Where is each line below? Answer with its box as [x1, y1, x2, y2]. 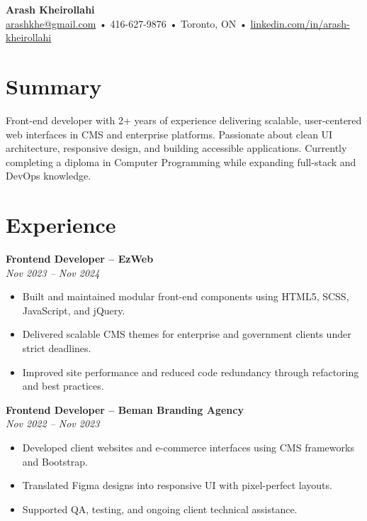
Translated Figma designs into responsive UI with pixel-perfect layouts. [22, 478, 332, 493]
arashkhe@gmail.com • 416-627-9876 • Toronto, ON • [6, 16, 247, 31]
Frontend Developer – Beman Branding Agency [6, 402, 244, 417]
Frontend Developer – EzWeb [6, 251, 154, 265]
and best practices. [22, 378, 104, 393]
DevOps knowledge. [6, 168, 91, 183]
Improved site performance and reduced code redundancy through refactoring [22, 364, 359, 379]
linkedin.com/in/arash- [250, 16, 350, 31]
